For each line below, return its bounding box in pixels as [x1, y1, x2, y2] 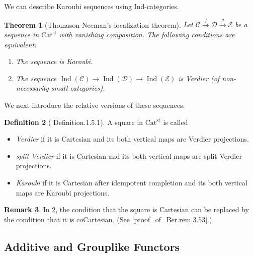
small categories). [51, 83, 105, 93]
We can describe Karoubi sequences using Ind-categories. [4, 1, 179, 11]
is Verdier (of [178, 73, 220, 83]
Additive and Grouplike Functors [4, 238, 180, 254]
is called [163, 116, 188, 127]
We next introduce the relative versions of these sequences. [4, 99, 185, 110]
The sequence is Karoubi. [16, 56, 93, 67]
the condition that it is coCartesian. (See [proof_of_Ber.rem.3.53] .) [4, 214, 212, 224]
